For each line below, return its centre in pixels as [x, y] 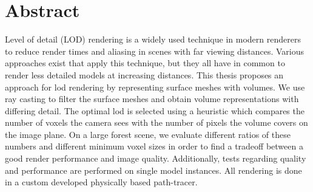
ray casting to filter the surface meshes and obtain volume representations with [152, 99]
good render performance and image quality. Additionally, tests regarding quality [156, 158]
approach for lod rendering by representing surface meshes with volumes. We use [155, 87]
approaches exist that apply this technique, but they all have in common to [145, 63]
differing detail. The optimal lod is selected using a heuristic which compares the [155, 110]
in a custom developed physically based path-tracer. [101, 182]
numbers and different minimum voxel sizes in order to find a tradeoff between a [154, 146]
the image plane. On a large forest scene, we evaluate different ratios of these [148, 134]
